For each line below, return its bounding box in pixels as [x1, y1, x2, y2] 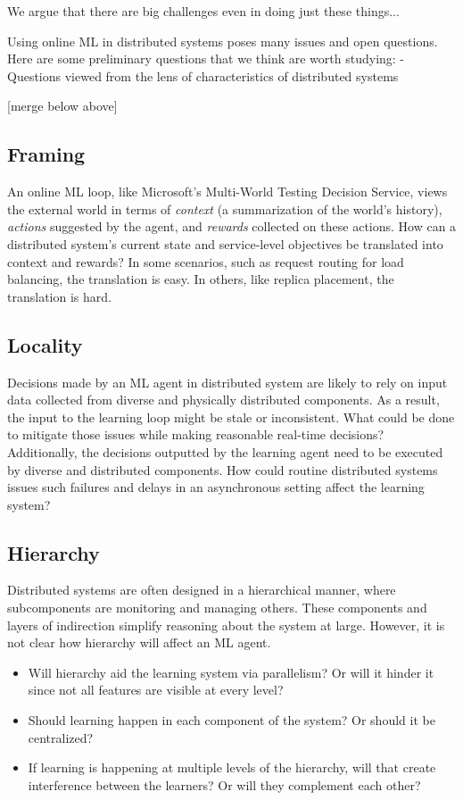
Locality [7, 330, 83, 358]
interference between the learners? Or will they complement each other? [28, 775, 421, 794]
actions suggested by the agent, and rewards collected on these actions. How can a [7, 217, 457, 236]
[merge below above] [7, 96, 118, 115]
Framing [7, 140, 86, 168]
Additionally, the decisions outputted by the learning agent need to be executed [7, 442, 443, 461]
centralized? [28, 728, 94, 746]
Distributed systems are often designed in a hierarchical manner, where [7, 580, 396, 599]
